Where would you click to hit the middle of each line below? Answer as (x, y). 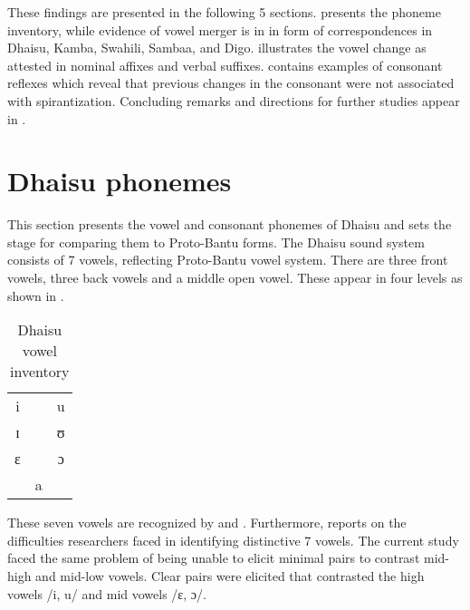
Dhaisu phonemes (120, 181)
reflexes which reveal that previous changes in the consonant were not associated (231, 83)
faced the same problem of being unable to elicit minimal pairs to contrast (214, 558)
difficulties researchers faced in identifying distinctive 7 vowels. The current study (233, 540)
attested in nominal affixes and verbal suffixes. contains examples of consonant (225, 65)
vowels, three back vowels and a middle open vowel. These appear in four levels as (235, 278)
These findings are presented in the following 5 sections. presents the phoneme (224, 12)
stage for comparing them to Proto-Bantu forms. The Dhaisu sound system (216, 242)
